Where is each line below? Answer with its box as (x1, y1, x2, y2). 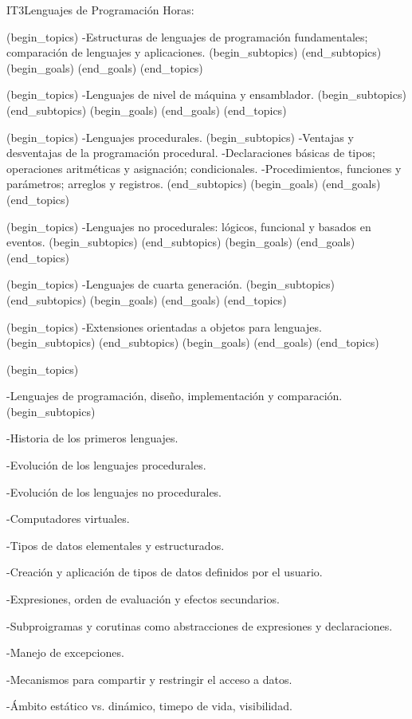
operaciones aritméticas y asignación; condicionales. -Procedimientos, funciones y (6, 159, 402, 176)
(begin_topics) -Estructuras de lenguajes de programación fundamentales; (6, 28, 368, 45)
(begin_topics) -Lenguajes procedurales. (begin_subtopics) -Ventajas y (6, 128, 354, 145)
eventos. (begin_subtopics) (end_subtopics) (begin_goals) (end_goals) (6, 234, 355, 250)
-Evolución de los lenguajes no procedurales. (6, 483, 222, 500)
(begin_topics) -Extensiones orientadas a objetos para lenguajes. (6, 318, 322, 335)
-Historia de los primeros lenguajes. (6, 430, 179, 446)
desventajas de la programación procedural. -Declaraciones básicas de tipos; (6, 144, 375, 161)
